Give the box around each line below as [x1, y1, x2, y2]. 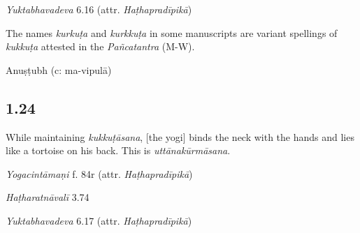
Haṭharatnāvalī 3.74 [6, 190, 89, 204]
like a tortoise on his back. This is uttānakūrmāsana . [6, 143, 231, 158]
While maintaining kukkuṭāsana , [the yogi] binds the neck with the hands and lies [6, 129, 354, 144]
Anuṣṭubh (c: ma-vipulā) [6, 62, 112, 77]
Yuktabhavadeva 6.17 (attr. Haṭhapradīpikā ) [6, 213, 192, 227]
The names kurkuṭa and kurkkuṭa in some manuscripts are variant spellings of [6, 25, 338, 40]
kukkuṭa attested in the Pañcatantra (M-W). [6, 39, 195, 54]
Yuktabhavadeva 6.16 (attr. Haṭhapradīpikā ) [6, 2, 192, 16]
